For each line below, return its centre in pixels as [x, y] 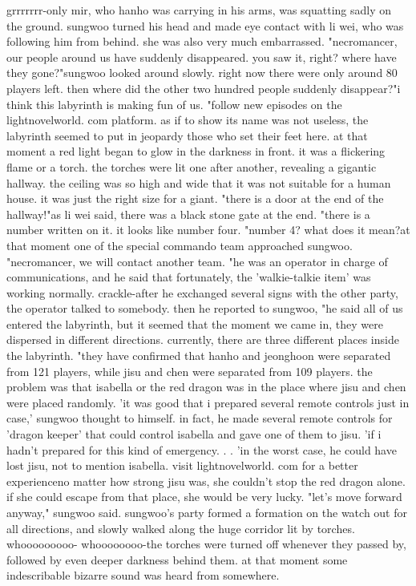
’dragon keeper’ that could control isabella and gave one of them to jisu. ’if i [194, 434]
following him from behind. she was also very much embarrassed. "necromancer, [202, 41]
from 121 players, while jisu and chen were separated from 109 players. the [190, 371]
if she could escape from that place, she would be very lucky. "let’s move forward [204, 497]
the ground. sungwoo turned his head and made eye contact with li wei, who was [205, 25]
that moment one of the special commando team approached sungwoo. [180, 245]
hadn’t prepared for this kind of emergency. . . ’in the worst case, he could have [202, 449]
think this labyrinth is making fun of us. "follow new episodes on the [174, 104]
